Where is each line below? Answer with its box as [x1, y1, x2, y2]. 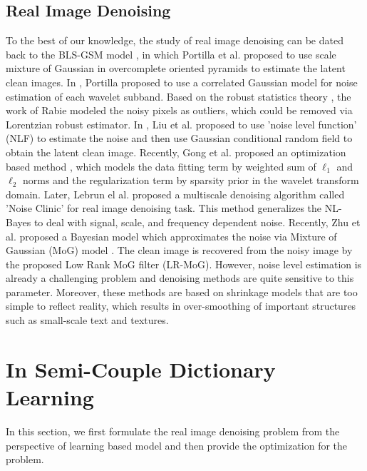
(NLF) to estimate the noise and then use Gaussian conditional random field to [6, 131, 353, 146]
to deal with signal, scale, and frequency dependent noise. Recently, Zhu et [33, 214, 361, 229]
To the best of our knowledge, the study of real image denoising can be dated [6, 33, 343, 48]
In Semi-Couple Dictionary [6, 354, 276, 383]
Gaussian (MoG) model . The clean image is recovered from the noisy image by [6, 243, 353, 258]
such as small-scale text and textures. [6, 313, 169, 328]
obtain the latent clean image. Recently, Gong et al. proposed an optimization [6, 144, 346, 159]
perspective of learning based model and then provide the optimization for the [6, 437, 348, 452]
